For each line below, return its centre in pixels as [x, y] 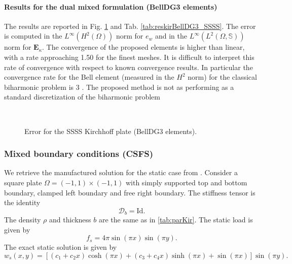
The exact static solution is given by [61, 247]
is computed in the [33, 36]
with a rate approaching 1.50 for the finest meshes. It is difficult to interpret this [129, 57]
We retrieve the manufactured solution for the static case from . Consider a [121, 172]
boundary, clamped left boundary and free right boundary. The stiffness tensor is [130, 192]
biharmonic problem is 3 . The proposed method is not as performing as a [119, 87]
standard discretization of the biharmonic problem [82, 97]
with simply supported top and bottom [186, 182]
